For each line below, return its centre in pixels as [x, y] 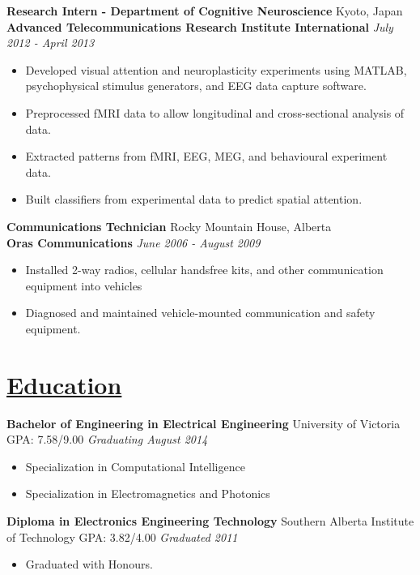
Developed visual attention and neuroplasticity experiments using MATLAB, [216, 69]
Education [64, 384]
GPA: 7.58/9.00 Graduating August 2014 [107, 439]
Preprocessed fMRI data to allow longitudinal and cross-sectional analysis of [215, 112]
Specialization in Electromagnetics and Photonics [148, 493]
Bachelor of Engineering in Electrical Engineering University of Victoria [204, 423]
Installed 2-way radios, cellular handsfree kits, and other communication [204, 270]
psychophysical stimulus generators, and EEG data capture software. [196, 86]
